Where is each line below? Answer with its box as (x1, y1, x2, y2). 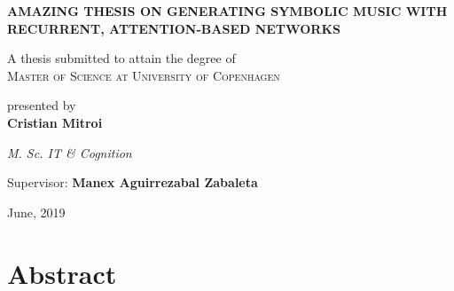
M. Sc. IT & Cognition (7, 143, 132, 161)
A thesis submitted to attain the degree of (7, 49, 236, 67)
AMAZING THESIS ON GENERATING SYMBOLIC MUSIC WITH (7, 2, 448, 20)
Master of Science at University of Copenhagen (7, 66, 280, 84)
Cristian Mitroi (7, 113, 103, 131)
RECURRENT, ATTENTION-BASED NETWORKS (7, 19, 341, 37)
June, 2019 (7, 202, 66, 221)
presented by (7, 96, 76, 114)
